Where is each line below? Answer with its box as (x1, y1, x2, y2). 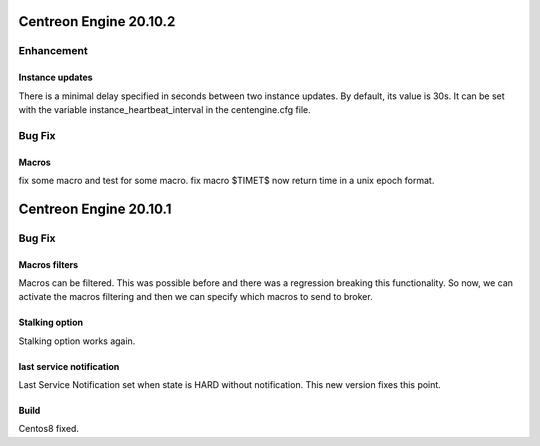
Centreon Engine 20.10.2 (18, 13, 176, 30)
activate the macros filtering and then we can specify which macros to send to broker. (18, 291, 374, 303)
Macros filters (18, 258, 79, 270)
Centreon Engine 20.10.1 (18, 200, 172, 217)
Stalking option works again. (18, 335, 136, 347)
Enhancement (18, 44, 89, 58)
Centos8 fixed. (18, 423, 80, 435)
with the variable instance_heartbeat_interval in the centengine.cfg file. (18, 103, 312, 115)
